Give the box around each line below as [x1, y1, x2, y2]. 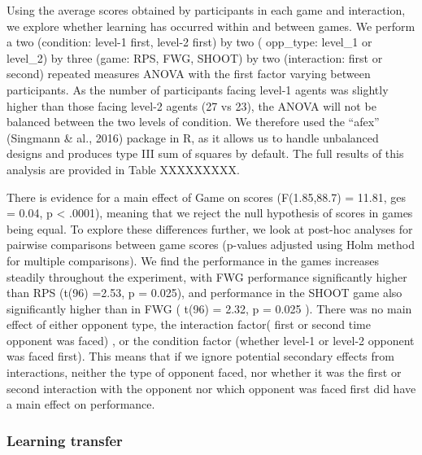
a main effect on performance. [7, 396, 155, 413]
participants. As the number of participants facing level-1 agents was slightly [7, 81, 389, 98]
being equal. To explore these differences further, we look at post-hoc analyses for [7, 220, 413, 237]
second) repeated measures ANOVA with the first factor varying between [7, 65, 371, 82]
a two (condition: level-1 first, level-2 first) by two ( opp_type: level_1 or [7, 33, 372, 50]
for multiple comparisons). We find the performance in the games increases [7, 252, 379, 269]
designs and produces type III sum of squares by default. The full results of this [7, 145, 404, 162]
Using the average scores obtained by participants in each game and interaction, [7, 2, 406, 18]
